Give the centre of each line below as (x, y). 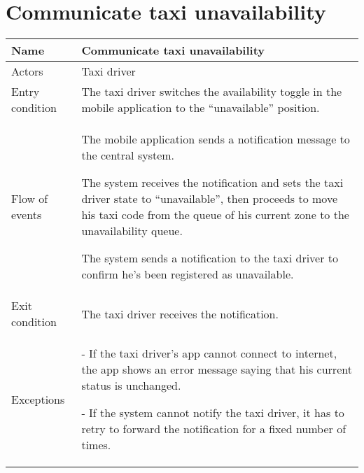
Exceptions (38, 399)
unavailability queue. (132, 231)
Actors (27, 71)
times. (96, 445)
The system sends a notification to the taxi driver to (210, 258)
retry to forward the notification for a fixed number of (214, 429)
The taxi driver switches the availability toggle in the (212, 92)
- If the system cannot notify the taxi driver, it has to (213, 413)
